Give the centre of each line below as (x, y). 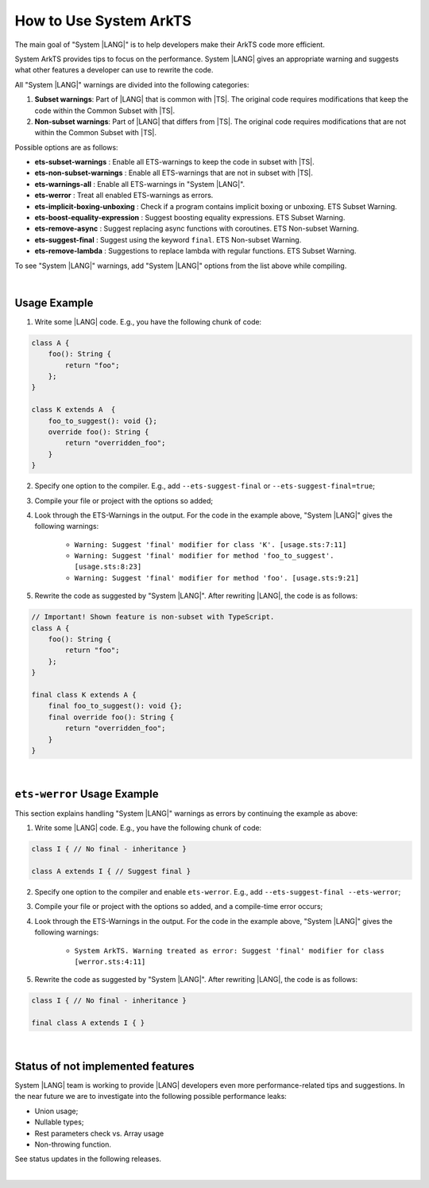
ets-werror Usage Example (87, 794)
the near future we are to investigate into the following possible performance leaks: (151, 1097)
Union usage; (56, 1111)
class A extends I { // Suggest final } (111, 871)
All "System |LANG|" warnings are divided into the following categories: (132, 84)
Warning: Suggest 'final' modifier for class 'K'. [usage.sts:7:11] (211, 544)
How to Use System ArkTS (103, 21)
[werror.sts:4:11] (110, 961)
